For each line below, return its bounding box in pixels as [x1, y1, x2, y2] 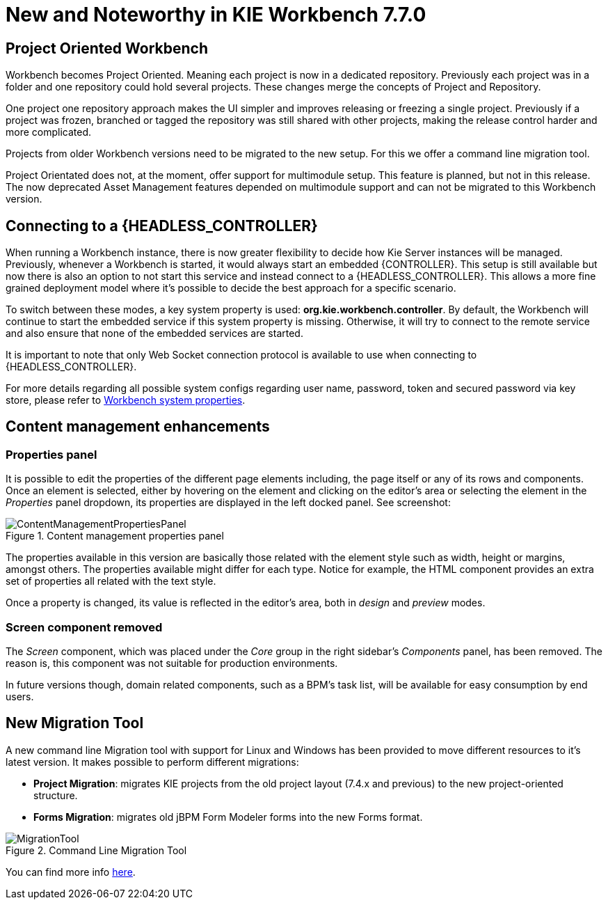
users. [6, 690, 34, 702]
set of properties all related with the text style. [6, 575, 216, 588]
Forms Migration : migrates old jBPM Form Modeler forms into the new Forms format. [33, 810, 423, 823]
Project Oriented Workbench [6, 39, 208, 57]
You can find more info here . [6, 865, 136, 878]
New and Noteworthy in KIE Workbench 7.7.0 [6, 3, 426, 26]
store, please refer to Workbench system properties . [6, 394, 246, 407]
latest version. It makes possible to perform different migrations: [6, 755, 299, 768]
